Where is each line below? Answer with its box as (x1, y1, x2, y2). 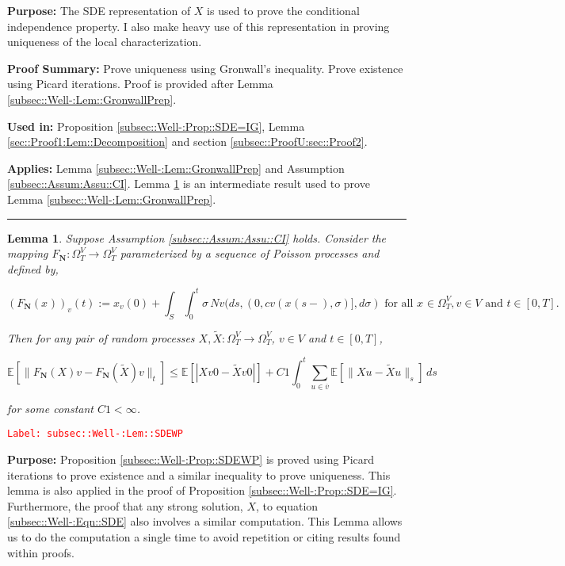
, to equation (255, 497, 319, 514)
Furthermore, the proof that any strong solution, (7, 497, 243, 514)
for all (384, 297, 414, 309)
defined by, (7, 260, 59, 277)
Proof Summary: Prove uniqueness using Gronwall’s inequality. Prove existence (7, 59, 403, 76)
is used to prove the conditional (207, 2, 360, 18)
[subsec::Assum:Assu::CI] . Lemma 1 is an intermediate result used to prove (7, 175, 370, 192)
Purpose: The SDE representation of (7, 2, 191, 18)
